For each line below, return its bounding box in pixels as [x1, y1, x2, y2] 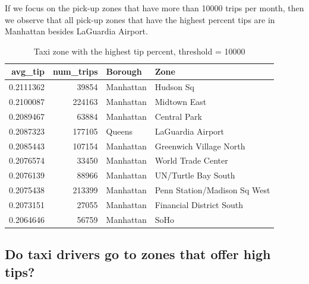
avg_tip [11, 65, 45, 78]
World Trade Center [154, 154, 228, 167]
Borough [106, 65, 142, 78]
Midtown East [154, 95, 207, 108]
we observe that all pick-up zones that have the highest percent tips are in [5, 13, 275, 25]
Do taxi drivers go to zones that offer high [5, 245, 271, 263]
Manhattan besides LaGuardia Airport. [5, 25, 148, 37]
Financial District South [154, 198, 244, 210]
